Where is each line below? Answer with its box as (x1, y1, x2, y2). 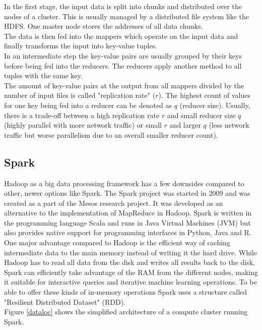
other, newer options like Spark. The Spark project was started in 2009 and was (4, 188, 250, 198)
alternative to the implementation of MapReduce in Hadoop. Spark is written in (4, 207, 252, 218)
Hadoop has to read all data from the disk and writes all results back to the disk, (4, 257, 255, 267)
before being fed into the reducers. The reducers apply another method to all (4, 60, 242, 71)
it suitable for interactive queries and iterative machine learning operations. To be (4, 277, 257, 287)
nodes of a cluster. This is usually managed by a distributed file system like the (4, 11, 249, 21)
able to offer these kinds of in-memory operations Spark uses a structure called (4, 287, 247, 297)
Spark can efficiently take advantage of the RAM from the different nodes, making (4, 266, 258, 277)
